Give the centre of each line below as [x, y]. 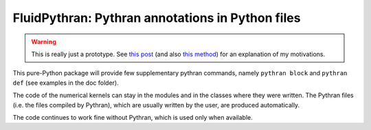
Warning [44, 42]
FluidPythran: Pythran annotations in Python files [157, 18]
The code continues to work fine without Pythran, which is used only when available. [133, 117]
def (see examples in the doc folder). [66, 83]
